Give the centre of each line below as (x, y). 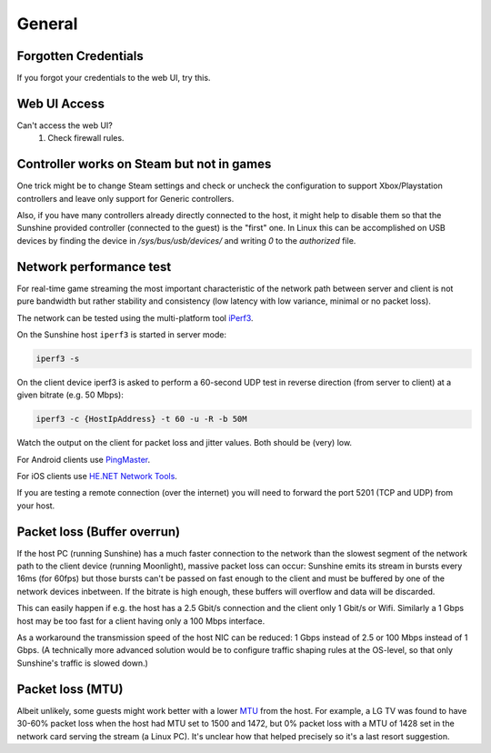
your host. (36, 506)
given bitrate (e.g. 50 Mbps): (70, 395)
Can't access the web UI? (65, 125)
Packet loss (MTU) (70, 689)
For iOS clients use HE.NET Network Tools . (97, 477)
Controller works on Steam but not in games (144, 164)
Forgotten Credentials (80, 56)
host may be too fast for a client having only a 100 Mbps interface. (141, 621)
